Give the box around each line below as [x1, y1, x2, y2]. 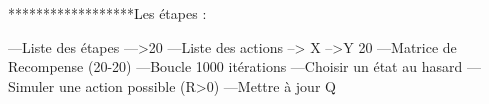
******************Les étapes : [8, 3, 207, 23]
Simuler [8, 75, 55, 96]
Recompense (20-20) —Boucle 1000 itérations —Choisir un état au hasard [8, 56, 463, 77]
